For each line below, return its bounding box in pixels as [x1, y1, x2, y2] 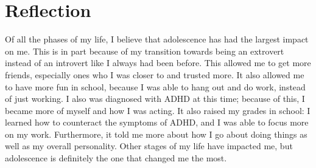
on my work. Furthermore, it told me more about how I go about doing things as [5, 127, 307, 140]
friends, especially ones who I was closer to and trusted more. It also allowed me [5, 68, 304, 81]
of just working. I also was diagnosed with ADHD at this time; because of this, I [5, 92, 305, 105]
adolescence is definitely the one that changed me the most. [5, 152, 227, 164]
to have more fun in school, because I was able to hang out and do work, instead [5, 80, 306, 93]
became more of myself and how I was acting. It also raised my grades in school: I [5, 104, 311, 116]
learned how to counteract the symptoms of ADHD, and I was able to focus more [5, 116, 309, 129]
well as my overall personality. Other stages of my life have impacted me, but [5, 139, 293, 152]
